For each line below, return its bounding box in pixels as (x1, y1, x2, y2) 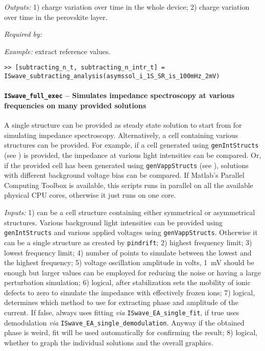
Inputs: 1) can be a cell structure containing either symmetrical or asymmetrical (4, 207, 255, 218)
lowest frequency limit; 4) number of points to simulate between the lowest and (4, 247, 252, 258)
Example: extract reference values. (4, 45, 111, 56)
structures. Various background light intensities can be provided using (4, 217, 223, 227)
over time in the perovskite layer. (4, 11, 108, 22)
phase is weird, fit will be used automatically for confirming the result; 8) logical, (4, 327, 257, 338)
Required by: (4, 29, 42, 39)
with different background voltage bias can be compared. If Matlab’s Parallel (4, 170, 245, 180)
